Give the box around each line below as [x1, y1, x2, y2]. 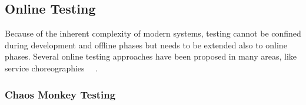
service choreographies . [5, 61, 98, 74]
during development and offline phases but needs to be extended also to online [5, 38, 287, 51]
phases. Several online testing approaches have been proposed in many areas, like [5, 50, 297, 63]
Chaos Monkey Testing [5, 87, 116, 101]
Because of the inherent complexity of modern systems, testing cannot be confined [5, 27, 301, 40]
